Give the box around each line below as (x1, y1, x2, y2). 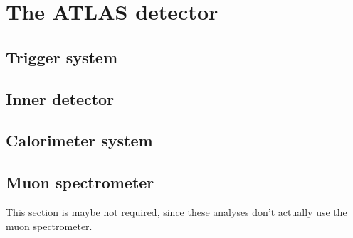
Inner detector (6, 87, 115, 109)
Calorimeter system (6, 129, 153, 151)
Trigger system (6, 45, 118, 67)
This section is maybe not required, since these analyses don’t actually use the (6, 204, 347, 219)
